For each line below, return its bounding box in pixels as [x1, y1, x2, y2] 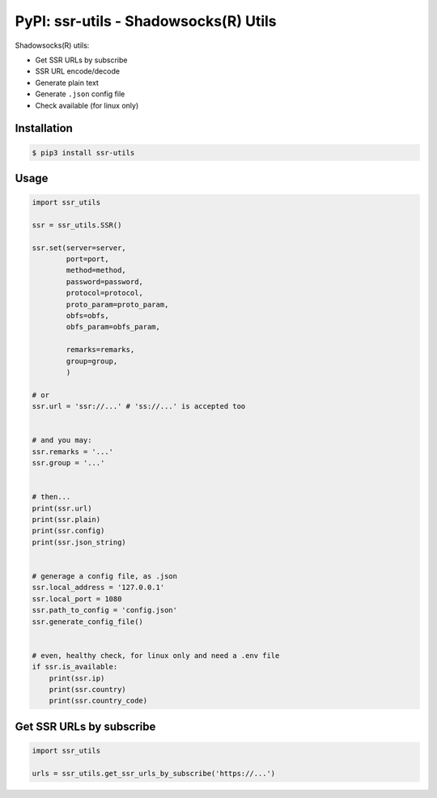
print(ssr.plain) [32, 515, 101, 524]
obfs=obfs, [66, 312, 109, 320]
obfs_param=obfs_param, [66, 322, 161, 332]
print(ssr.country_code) [49, 696, 148, 706]
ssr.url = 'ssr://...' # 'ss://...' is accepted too [32, 401, 246, 411]
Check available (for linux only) [35, 100, 139, 110]
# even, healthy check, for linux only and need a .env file [32, 651, 280, 660]
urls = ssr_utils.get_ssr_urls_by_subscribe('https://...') [32, 769, 276, 778]
